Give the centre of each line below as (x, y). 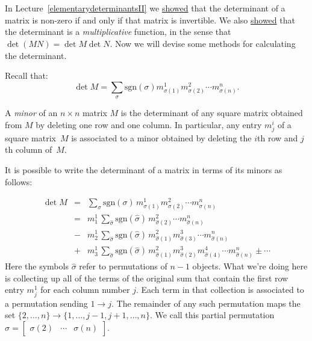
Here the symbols (37, 266)
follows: (19, 181)
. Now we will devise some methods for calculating (203, 43)
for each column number (85, 290)
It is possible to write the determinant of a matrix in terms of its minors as (144, 170)
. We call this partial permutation (212, 315)
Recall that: (27, 75)
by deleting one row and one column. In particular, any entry (149, 124)
